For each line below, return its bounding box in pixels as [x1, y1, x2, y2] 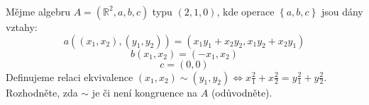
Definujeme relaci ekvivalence [6, 69, 133, 84]
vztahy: [6, 19, 38, 34]
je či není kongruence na [92, 85, 198, 99]
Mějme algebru [6, 4, 71, 18]
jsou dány [321, 4, 363, 18]
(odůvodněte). [211, 85, 272, 99]
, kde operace [216, 4, 275, 18]
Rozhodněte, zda [6, 85, 78, 99]
